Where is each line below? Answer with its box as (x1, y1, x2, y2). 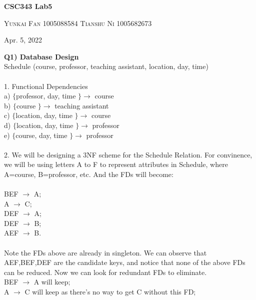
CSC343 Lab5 (4, 1, 52, 11)
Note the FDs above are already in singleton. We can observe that (4, 247, 207, 257)
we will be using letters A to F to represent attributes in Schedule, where (4, 159, 228, 169)
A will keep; (33, 276, 70, 287)
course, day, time (15, 129, 67, 140)
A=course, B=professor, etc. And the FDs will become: (4, 168, 173, 179)
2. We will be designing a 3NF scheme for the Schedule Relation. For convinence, (4, 149, 252, 159)
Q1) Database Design (4, 51, 79, 61)
